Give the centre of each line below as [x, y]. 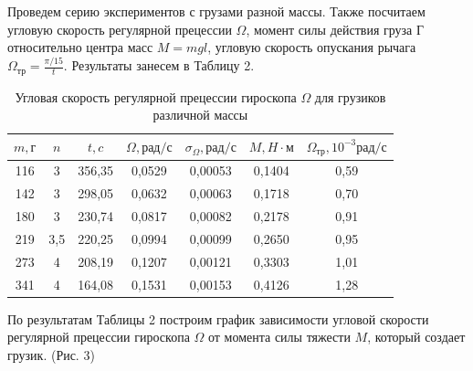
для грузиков [350, 96]
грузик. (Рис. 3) [51, 354]
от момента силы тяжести [279, 337]
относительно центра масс [80, 47]
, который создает [416, 337]
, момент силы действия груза [329, 29]
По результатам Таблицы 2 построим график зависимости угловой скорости [218, 318]
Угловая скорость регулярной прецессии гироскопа [156, 96]
